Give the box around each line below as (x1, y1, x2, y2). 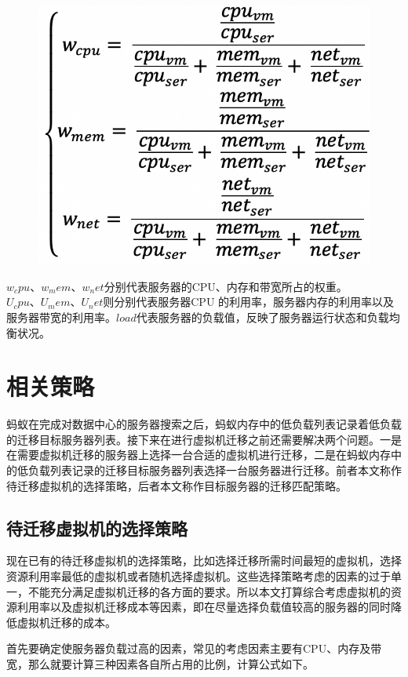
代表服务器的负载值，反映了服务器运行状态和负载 (136, 308, 389, 325)
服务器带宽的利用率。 (6, 308, 116, 325)
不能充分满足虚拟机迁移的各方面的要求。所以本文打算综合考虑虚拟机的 (27, 583, 391, 599)
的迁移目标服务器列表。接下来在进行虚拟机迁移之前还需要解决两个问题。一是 (6, 431, 402, 447)
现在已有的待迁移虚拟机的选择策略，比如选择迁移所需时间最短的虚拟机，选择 (6, 552, 402, 569)
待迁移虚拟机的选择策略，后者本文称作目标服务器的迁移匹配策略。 (6, 477, 347, 493)
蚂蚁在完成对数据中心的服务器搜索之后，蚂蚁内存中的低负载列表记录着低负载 (6, 416, 402, 432)
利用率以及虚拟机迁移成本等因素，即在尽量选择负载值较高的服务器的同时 (16, 599, 391, 615)
